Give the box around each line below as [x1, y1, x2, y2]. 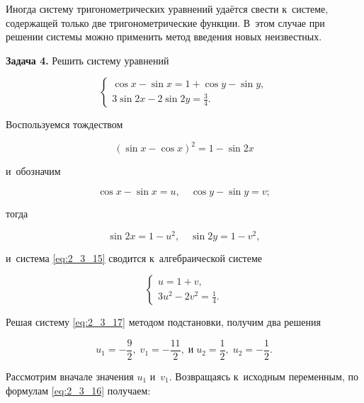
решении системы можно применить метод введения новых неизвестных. [6, 29, 322, 44]
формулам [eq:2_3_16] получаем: [6, 382, 151, 397]
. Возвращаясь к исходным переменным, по [169, 368, 358, 383]
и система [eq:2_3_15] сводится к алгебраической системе [6, 250, 263, 265]
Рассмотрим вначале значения [6, 368, 134, 383]
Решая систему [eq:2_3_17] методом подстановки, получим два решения [6, 314, 321, 329]
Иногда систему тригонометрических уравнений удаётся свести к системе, [6, 1, 329, 16]
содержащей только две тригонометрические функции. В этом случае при [6, 15, 325, 30]
